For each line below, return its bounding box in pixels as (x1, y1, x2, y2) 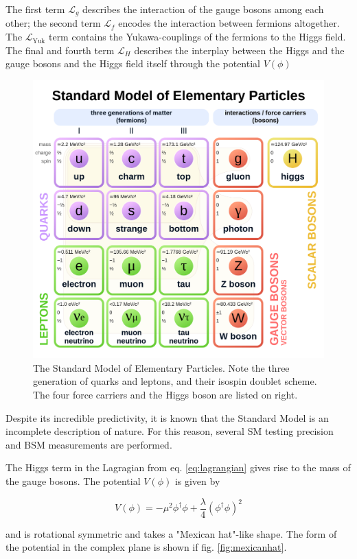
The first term (5, 2, 65, 16)
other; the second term (5, 16, 101, 30)
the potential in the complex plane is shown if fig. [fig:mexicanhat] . (5, 540, 287, 554)
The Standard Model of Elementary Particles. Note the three (33, 360, 290, 374)
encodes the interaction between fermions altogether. (118, 16, 340, 30)
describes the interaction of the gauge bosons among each (82, 2, 324, 16)
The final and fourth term (5, 43, 115, 57)
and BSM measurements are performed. (5, 437, 172, 451)
